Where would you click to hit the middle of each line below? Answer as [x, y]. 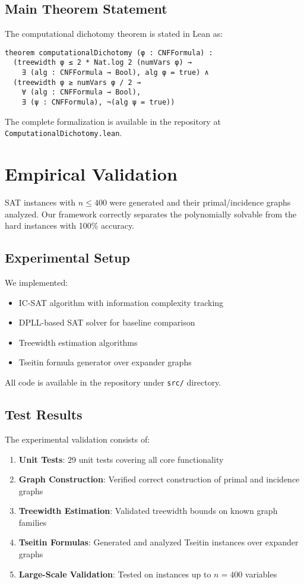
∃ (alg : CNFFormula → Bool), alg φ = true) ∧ [115, 73]
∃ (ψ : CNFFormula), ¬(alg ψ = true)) [98, 102]
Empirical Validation [91, 174]
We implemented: [37, 282]
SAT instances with [40, 202]
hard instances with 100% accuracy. [70, 225]
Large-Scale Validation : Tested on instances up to [115, 574]
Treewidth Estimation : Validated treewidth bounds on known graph [148, 511]
